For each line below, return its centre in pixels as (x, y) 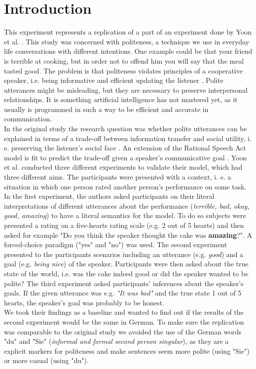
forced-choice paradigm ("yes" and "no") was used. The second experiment (116, 244)
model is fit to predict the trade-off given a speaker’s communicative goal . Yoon (126, 157)
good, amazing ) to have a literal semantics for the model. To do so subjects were (125, 215)
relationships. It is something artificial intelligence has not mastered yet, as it (121, 99)
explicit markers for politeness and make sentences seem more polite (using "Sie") (127, 351)
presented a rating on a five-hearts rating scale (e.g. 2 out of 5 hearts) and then (124, 225)
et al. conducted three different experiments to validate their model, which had (123, 167)
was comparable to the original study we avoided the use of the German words (123, 331)
